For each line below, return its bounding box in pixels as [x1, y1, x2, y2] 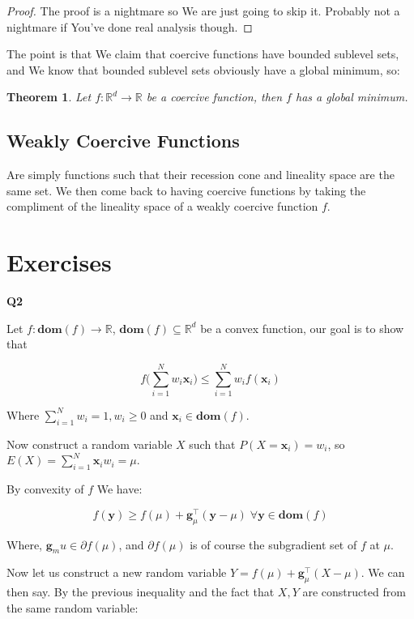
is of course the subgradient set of [190, 536, 357, 553]
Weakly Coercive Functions [6, 128, 240, 153]
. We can [361, 564, 405, 581]
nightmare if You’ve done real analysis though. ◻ [6, 18, 253, 35]
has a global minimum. [295, 88, 408, 105]
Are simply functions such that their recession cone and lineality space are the [6, 166, 395, 183]
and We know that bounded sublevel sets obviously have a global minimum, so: [6, 61, 400, 78]
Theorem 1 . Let [6, 88, 92, 105]
